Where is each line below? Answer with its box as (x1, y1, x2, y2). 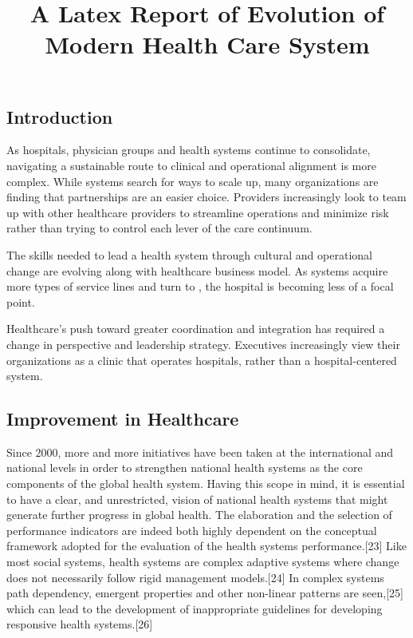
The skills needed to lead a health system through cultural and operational (6, 246, 372, 263)
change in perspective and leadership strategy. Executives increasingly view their (6, 335, 400, 352)
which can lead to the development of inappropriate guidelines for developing (6, 600, 383, 616)
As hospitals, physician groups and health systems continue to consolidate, (6, 141, 371, 158)
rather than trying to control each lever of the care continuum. (6, 220, 313, 236)
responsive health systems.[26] (6, 616, 153, 632)
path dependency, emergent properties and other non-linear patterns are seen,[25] (6, 585, 403, 601)
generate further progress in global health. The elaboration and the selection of (6, 506, 392, 523)
